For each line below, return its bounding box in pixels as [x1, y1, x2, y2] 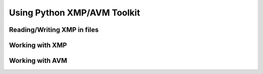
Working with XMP [9, 41, 67, 49]
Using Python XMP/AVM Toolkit [9, 7, 140, 18]
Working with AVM [9, 57, 68, 65]
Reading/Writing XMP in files [9, 26, 99, 34]
